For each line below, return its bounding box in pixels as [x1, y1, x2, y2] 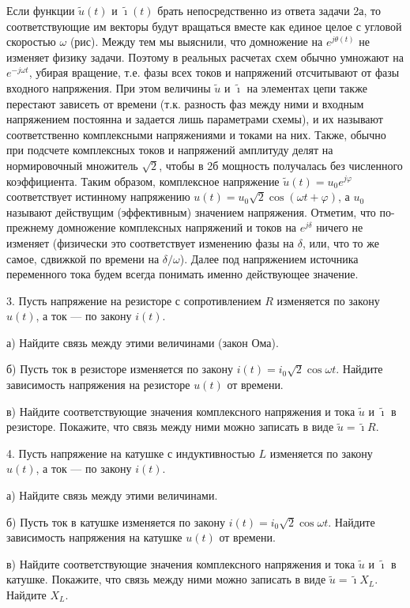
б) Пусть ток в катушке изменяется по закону [6, 513, 226, 530]
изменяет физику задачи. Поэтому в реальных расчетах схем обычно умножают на [6, 48, 404, 65]
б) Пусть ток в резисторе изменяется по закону [6, 361, 233, 377]
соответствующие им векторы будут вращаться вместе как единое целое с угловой [6, 17, 402, 34]
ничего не [316, 219, 363, 236]
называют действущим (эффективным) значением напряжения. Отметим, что [6, 203, 376, 220]
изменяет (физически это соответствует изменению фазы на [6, 234, 294, 251]
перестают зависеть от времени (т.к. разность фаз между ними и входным [6, 95, 364, 111]
